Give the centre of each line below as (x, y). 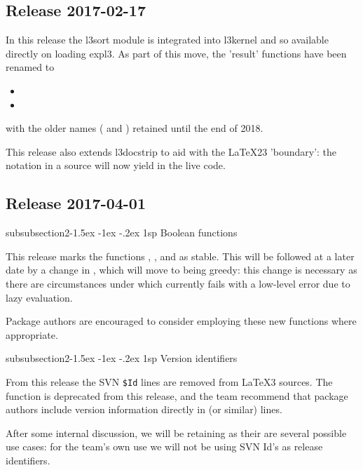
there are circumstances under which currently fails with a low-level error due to (178, 283)
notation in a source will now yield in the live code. (116, 165)
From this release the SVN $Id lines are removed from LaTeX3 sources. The (169, 381)
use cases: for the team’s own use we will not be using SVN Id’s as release (164, 446)
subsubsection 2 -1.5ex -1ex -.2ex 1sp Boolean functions (122, 233)
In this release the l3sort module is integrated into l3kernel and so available (167, 40)
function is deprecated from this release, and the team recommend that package (177, 395)
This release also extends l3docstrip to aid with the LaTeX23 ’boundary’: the (171, 151)
